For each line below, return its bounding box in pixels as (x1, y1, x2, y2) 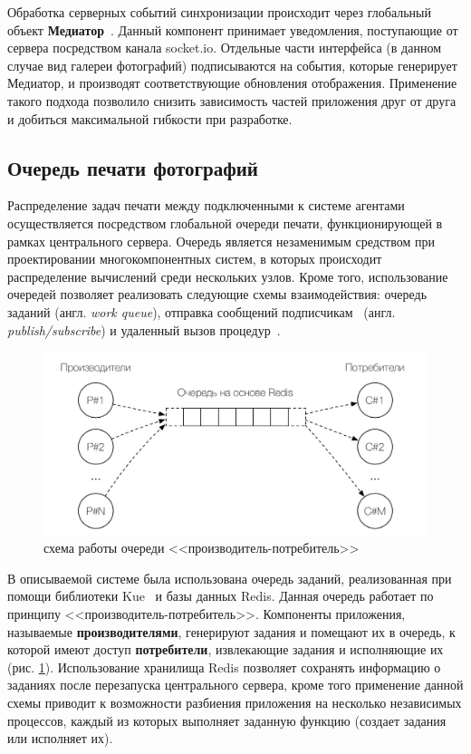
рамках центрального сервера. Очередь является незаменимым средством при (7, 231, 435, 250)
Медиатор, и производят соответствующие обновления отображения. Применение (7, 73, 457, 92)
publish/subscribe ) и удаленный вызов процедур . (7, 320, 281, 339)
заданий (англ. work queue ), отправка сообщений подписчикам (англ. (7, 302, 396, 321)
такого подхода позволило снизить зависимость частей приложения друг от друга (7, 91, 457, 110)
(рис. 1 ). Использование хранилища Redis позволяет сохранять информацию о (7, 657, 441, 676)
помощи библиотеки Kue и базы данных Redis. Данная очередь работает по (7, 586, 434, 605)
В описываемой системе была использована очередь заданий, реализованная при (7, 568, 452, 587)
